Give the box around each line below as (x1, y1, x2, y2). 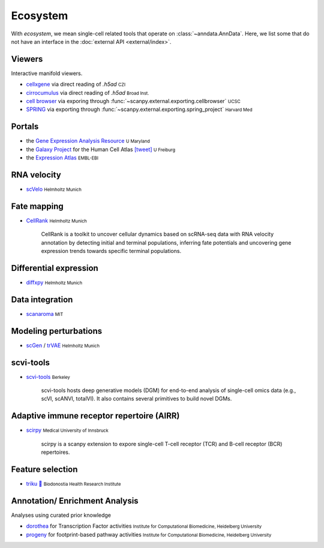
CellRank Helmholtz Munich (26, 216, 87, 224)
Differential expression (11, 263, 98, 273)
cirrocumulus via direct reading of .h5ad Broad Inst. (26, 89, 149, 96)
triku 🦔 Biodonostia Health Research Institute (26, 480, 121, 487)
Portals (11, 122, 39, 132)
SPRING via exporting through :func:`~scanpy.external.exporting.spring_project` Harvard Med (26, 106, 253, 113)
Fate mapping (11, 201, 64, 211)
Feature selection (11, 464, 78, 474)
